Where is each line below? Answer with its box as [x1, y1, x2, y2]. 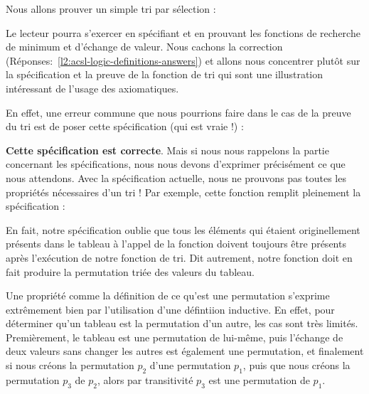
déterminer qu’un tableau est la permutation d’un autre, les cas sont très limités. [6, 316, 358, 331]
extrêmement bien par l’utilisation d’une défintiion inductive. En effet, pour [6, 302, 335, 316]
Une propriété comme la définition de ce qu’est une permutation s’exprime [6, 288, 330, 303]
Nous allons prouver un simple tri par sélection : [6, 1, 216, 16]
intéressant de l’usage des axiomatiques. [6, 80, 179, 95]
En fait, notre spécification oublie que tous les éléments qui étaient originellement [6, 222, 360, 237]
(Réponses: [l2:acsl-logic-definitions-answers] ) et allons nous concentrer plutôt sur [6, 53, 360, 68]
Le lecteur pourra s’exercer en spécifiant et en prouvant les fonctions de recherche [6, 25, 360, 40]
